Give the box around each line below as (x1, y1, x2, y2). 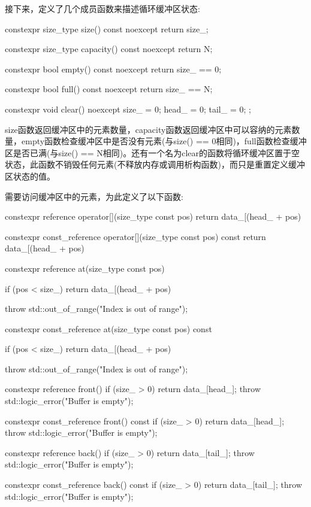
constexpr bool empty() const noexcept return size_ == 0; (5, 62, 222, 75)
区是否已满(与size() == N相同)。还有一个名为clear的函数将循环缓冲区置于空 (5, 146, 300, 159)
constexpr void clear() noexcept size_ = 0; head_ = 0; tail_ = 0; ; (5, 102, 251, 115)
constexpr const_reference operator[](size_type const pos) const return (5, 230, 266, 242)
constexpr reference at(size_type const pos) (5, 262, 165, 274)
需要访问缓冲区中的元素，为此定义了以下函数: (5, 190, 183, 202)
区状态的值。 (5, 169, 55, 182)
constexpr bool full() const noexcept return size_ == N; (5, 83, 213, 95)
